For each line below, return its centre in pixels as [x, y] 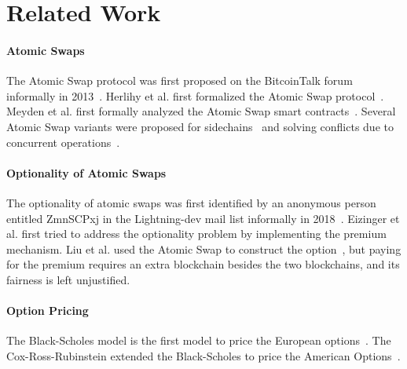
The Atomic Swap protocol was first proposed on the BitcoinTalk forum [180, 80]
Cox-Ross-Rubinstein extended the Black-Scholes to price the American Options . [203, 355]
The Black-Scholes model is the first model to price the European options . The [199, 340]
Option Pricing [48, 311]
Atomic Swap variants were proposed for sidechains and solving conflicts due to [200, 126]
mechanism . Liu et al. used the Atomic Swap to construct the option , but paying [204, 248]
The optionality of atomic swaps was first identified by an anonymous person [191, 202]
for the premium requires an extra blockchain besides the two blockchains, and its [203, 264]
